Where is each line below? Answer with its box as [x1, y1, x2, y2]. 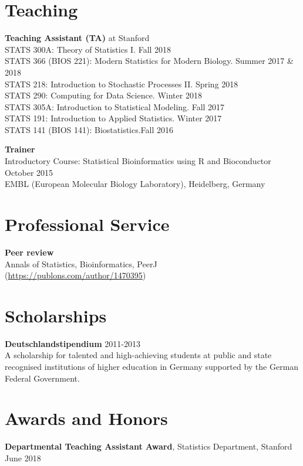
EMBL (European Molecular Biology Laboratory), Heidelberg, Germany [5, 178, 265, 190]
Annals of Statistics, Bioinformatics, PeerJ [5, 257, 157, 270]
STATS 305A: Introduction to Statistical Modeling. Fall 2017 [5, 100, 225, 113]
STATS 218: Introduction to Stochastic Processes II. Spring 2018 [5, 77, 238, 90]
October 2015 [5, 166, 53, 178]
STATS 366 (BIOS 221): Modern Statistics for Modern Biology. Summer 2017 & [5, 55, 294, 67]
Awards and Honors [5, 406, 168, 430]
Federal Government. [5, 372, 80, 384]
